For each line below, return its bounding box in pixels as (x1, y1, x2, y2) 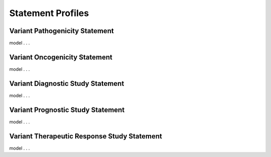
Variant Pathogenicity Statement (9, 27, 114, 35)
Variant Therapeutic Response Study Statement (9, 132, 163, 140)
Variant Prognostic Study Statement (9, 105, 125, 114)
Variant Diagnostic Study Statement (9, 79, 124, 88)
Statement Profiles (9, 8, 89, 19)
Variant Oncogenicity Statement (9, 53, 112, 61)
